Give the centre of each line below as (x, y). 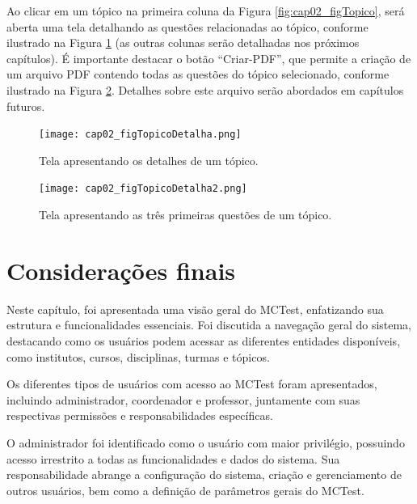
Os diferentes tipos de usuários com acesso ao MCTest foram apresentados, (192, 384)
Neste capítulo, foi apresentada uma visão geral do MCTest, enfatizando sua (195, 309)
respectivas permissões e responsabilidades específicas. (140, 415)
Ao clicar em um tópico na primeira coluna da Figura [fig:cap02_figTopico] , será (206, 11)
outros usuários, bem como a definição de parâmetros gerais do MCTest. (185, 490)
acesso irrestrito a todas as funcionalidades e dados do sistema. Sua (173, 458)
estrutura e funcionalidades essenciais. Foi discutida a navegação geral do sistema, (209, 325)
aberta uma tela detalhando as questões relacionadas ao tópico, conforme (187, 26)
